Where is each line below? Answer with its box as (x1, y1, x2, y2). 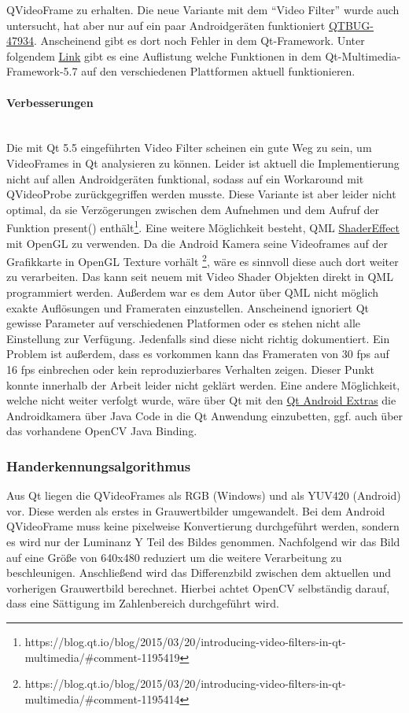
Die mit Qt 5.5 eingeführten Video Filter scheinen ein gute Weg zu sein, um (6, 139, 372, 156)
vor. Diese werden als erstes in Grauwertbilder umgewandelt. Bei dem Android (6, 502, 385, 519)
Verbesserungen (6, 94, 94, 110)
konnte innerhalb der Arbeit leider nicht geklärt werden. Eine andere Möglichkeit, (6, 376, 400, 393)
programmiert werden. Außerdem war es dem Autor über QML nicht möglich (6, 284, 379, 301)
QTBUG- (328, 17, 374, 33)
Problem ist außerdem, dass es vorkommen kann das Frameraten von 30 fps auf (6, 345, 389, 362)
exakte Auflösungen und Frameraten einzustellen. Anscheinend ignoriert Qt (6, 299, 370, 316)
